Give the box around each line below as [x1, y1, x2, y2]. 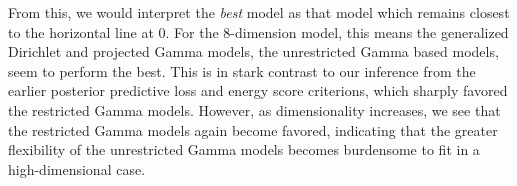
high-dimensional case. [8, 158, 146, 179]
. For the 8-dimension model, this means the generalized [165, 21, 509, 42]
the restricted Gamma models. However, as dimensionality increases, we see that [8, 99, 501, 120]
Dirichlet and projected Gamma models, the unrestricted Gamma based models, [8, 41, 499, 62]
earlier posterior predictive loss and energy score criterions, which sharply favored [8, 80, 508, 101]
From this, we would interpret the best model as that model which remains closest [8, 2, 510, 22]
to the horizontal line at [8, 21, 154, 42]
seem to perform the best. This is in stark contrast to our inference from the [8, 60, 476, 81]
